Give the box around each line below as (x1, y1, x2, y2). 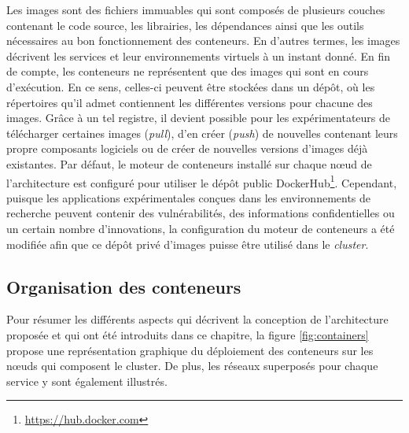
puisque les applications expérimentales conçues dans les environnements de (6, 189, 371, 205)
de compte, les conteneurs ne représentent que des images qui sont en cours (6, 63, 369, 80)
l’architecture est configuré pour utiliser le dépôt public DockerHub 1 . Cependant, (6, 172, 397, 191)
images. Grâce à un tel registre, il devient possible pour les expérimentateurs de (6, 109, 391, 126)
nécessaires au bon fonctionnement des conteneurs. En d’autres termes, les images (6, 32, 400, 49)
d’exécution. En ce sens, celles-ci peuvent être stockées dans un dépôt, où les (6, 78, 375, 94)
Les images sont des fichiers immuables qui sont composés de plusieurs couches (6, 2, 385, 17)
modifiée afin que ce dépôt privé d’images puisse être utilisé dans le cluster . (6, 235, 369, 252)
